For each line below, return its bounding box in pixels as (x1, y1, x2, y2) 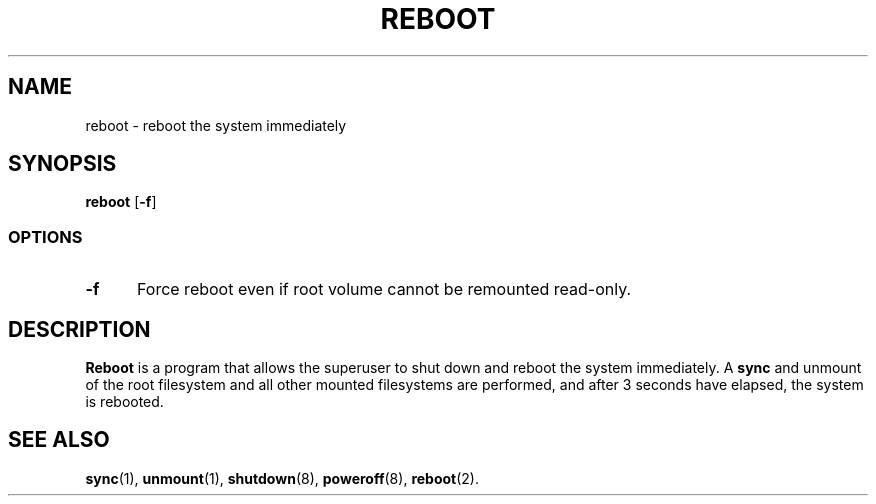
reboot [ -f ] (85, 193, 157, 211)
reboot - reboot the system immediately (85, 116, 347, 134)
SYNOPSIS (8, 151, 117, 177)
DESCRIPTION (8, 316, 151, 342)
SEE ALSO (8, 427, 110, 453)
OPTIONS (8, 226, 83, 247)
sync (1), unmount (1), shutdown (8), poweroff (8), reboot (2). (85, 469, 479, 487)
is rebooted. (85, 393, 164, 411)
